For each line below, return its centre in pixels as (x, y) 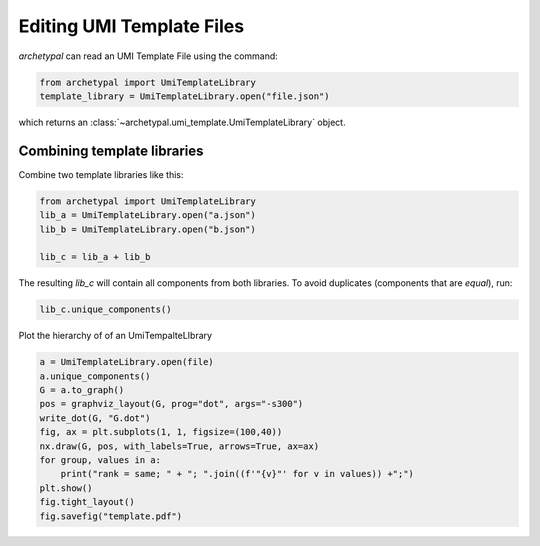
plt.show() (66, 488)
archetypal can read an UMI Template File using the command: (148, 56)
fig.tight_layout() (87, 502)
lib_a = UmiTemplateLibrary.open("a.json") (148, 215)
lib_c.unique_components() (105, 309)
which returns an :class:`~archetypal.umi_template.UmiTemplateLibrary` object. (182, 122)
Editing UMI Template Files (131, 26)
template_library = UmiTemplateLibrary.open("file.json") (184, 96)
